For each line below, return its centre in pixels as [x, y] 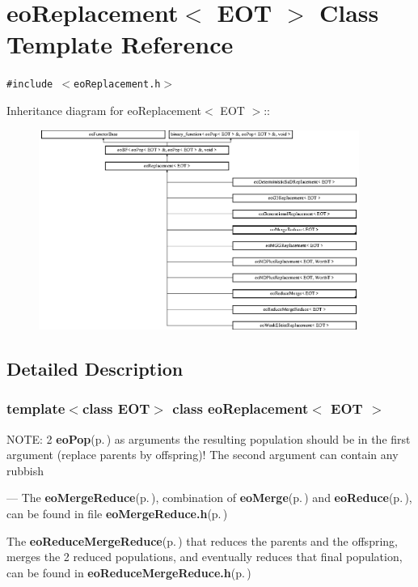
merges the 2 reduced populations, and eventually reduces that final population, [205, 557]
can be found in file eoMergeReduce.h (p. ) [117, 514]
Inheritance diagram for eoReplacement [104, 110]
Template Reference [120, 44]
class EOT [116, 408]
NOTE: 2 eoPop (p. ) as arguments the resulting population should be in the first [209, 438]
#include [30, 85]
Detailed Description [95, 369]
